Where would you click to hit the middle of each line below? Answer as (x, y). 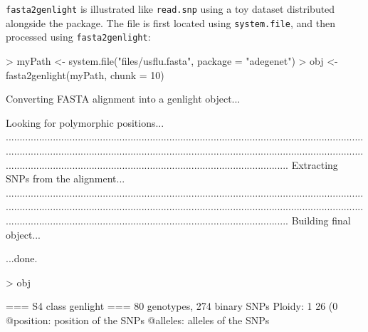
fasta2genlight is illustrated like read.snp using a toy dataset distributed (170, 9)
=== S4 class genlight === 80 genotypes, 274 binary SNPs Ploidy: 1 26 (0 (172, 306)
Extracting (315, 164)
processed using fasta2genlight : (78, 37)
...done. (22, 258)
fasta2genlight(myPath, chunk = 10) (85, 74)
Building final (321, 220)
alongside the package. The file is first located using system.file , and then (170, 22)
